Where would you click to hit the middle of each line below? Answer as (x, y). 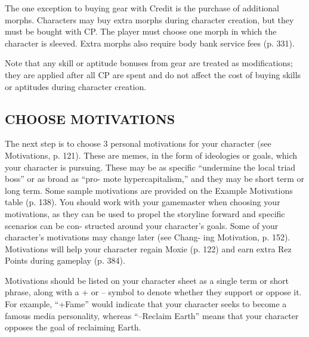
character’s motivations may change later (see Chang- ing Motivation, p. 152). (148, 237)
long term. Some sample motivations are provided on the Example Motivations (149, 190)
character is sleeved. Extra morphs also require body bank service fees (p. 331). (150, 43)
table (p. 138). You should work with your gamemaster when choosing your (143, 202)
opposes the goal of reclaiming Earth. (73, 327)
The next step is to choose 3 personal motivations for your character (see (138, 143)
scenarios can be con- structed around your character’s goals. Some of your (142, 225)
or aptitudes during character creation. (76, 86)
